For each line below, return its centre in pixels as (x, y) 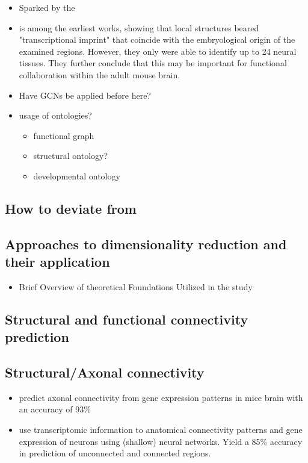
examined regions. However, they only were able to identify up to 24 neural (158, 51)
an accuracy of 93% (55, 409)
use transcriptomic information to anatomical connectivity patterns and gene (161, 430)
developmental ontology (77, 176)
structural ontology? (71, 156)
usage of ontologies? (55, 115)
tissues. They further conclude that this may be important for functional (153, 63)
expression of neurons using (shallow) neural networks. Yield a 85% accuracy (161, 441)
